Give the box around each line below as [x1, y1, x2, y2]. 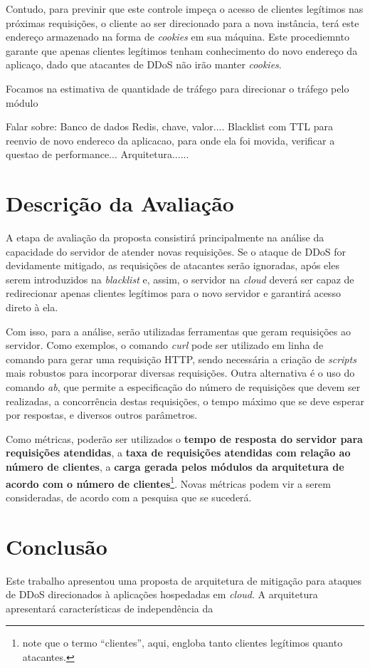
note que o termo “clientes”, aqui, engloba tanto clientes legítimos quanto [22, 635, 343, 650]
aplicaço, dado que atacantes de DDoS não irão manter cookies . [6, 57, 282, 72]
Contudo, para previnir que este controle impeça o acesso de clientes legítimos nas [6, 1, 364, 16]
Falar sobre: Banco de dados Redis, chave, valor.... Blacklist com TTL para [6, 119, 333, 134]
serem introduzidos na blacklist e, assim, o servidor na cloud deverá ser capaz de [6, 271, 354, 286]
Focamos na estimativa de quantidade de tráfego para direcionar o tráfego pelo [6, 80, 349, 95]
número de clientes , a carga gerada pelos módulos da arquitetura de [6, 459, 344, 474]
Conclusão [6, 531, 107, 560]
